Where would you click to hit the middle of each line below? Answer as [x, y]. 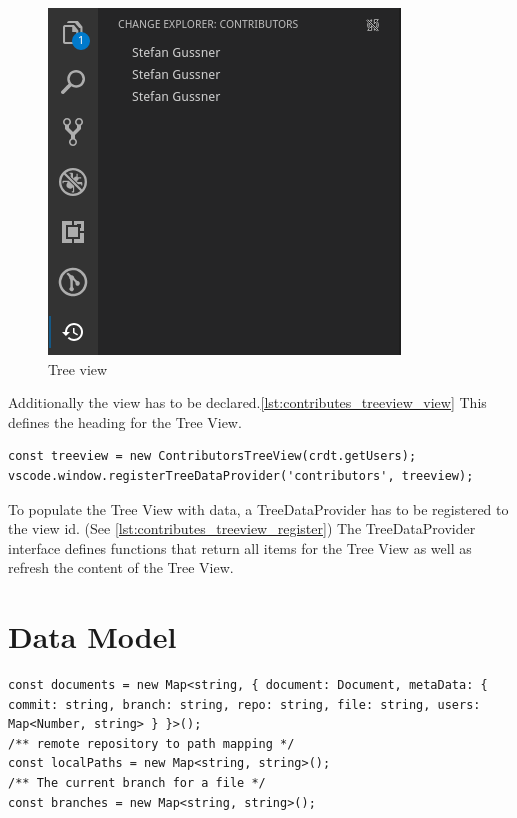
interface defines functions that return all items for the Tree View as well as [240, 547]
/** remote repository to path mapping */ [151, 743]
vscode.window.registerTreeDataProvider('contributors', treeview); [241, 475]
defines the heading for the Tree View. [125, 421]
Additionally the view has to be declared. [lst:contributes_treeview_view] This [247, 402]
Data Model [92, 636]
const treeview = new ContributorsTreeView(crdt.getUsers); [212, 456]
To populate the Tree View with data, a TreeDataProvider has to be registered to [258, 508]
